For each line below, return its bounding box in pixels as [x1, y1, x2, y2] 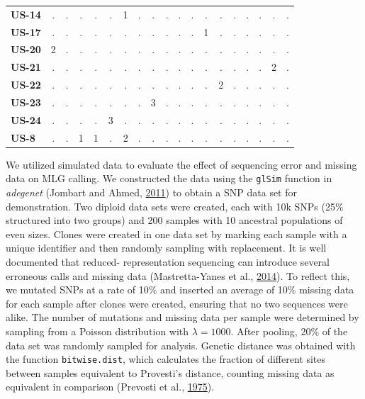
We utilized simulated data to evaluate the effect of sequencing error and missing [6, 157, 357, 172]
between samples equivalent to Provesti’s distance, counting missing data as [6, 365, 335, 380]
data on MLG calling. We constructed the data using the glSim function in [6, 171, 332, 186]
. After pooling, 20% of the [230, 323, 348, 338]
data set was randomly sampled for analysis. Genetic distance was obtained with [6, 337, 356, 352]
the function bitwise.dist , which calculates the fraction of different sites [6, 352, 325, 366]
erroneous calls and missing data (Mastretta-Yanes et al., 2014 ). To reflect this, [6, 268, 350, 283]
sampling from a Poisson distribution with [6, 323, 189, 338]
